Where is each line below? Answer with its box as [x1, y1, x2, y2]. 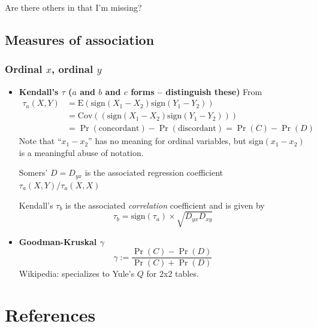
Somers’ [19, 166, 48, 179]
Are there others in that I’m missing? [5, 1, 142, 13]
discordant [177, 124, 216, 133]
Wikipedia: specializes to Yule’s [19, 267, 135, 280]
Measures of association [5, 30, 155, 48]
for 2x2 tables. [146, 267, 199, 280]
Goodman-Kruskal [19, 235, 97, 247]
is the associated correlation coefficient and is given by [65, 198, 265, 211]
